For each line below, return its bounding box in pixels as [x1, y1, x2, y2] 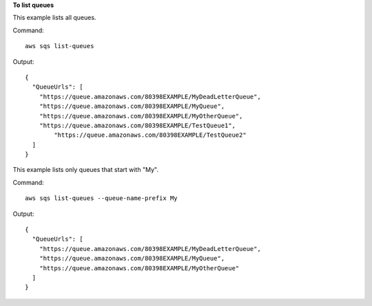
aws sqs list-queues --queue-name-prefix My [25, 195, 178, 202]
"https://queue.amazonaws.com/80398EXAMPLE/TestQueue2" [54, 131, 247, 139]
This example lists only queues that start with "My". [12, 166, 158, 174]
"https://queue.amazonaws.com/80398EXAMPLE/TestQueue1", [39, 121, 236, 129]
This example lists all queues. [12, 14, 96, 22]
